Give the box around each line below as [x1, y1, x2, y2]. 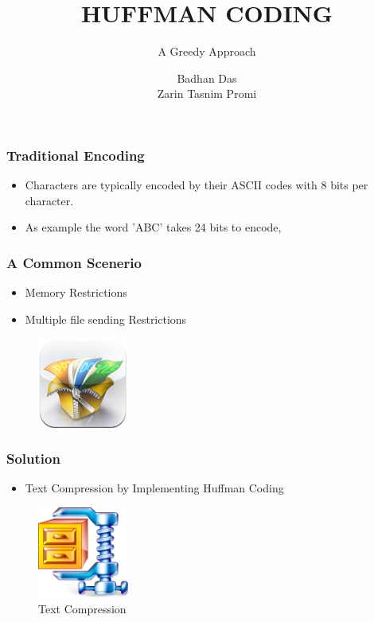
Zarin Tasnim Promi [157, 85, 257, 102]
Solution [6, 449, 60, 468]
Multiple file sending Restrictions [25, 310, 187, 327]
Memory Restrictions [25, 284, 127, 301]
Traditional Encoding [6, 145, 145, 165]
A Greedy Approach [158, 43, 256, 60]
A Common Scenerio [6, 252, 142, 272]
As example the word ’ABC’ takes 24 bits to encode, [25, 219, 282, 235]
